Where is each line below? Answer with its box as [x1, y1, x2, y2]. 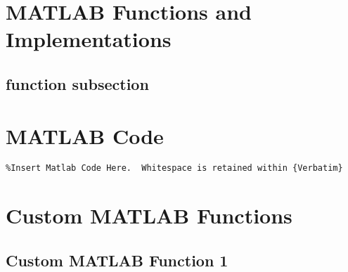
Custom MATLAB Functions [6, 201, 292, 230]
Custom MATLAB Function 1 [6, 249, 228, 271]
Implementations [6, 25, 172, 53]
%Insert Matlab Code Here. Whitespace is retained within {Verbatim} [6, 163, 343, 174]
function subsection [6, 72, 149, 94]
